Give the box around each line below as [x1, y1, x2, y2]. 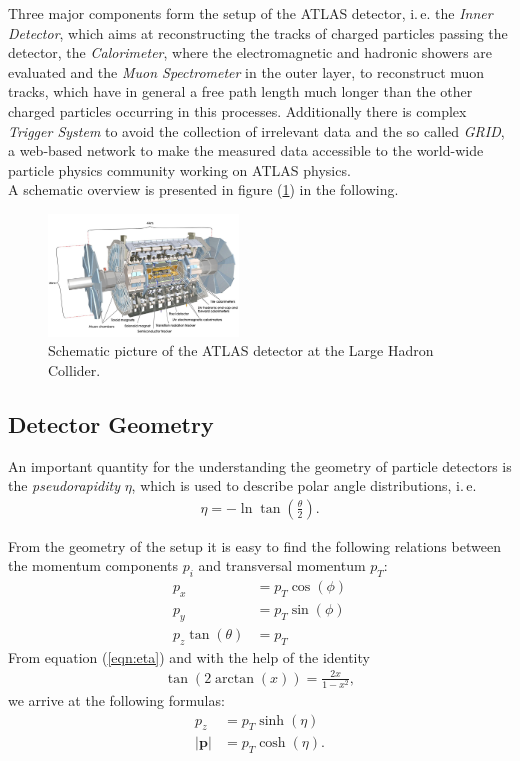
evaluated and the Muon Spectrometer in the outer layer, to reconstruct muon [8, 61, 485, 82]
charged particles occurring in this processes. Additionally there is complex [8, 100, 467, 121]
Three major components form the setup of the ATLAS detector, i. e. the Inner [8, 3, 493, 23]
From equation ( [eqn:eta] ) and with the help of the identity [8, 646, 370, 667]
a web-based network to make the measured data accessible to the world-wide [8, 140, 484, 161]
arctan [215, 671, 254, 686]
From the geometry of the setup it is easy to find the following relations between [8, 535, 501, 556]
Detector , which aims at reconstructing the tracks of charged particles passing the [8, 22, 508, 43]
